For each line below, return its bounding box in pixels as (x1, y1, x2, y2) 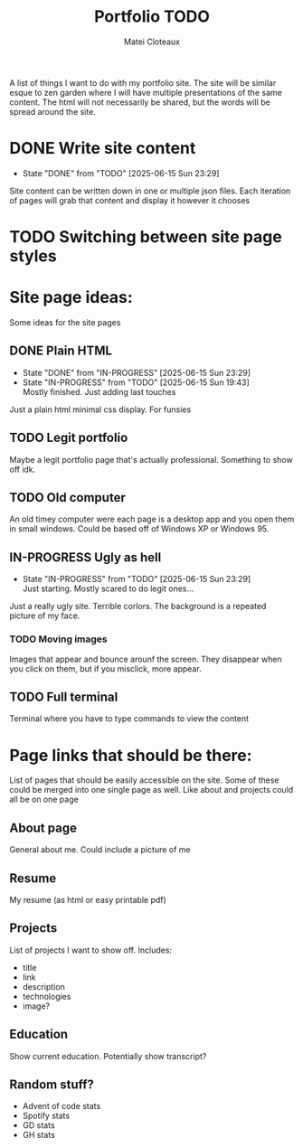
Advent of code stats (22, 1101, 101, 1112)
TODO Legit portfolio (9, 430, 128, 446)
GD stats (22, 1120, 56, 1131)
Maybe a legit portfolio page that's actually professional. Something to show (9, 454, 293, 465)
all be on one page (9, 794, 79, 805)
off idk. (9, 464, 36, 475)
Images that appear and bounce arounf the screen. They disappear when (9, 653, 282, 664)
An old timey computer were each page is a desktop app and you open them (9, 513, 295, 525)
